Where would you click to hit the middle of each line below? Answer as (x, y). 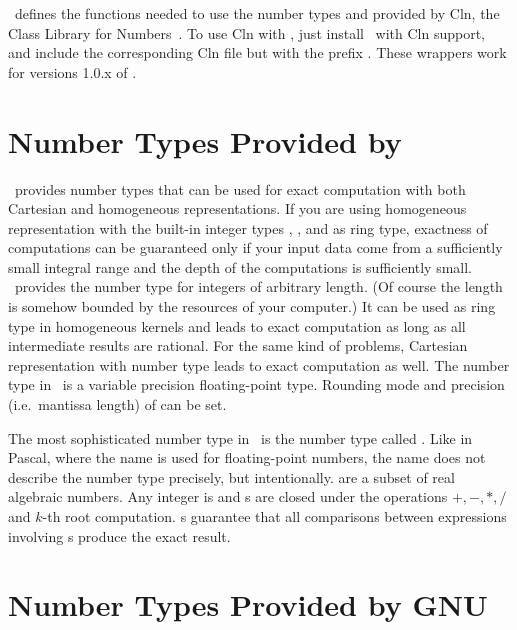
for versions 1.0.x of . (72, 71)
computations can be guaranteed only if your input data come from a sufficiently (255, 247)
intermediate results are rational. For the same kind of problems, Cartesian (238, 345)
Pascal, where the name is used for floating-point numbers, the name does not (247, 457)
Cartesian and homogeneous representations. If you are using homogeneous (237, 208)
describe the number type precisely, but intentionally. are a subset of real (231, 476)
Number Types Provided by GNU (248, 604)
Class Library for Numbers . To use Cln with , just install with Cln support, (247, 32)
